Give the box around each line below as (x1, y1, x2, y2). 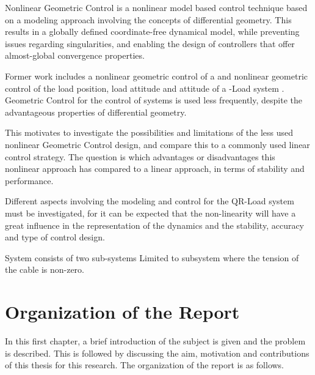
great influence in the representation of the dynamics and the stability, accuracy (5, 218, 305, 231)
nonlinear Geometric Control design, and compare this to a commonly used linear (5, 138, 310, 150)
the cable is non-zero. (5, 263, 84, 276)
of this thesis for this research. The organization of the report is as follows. (5, 358, 284, 371)
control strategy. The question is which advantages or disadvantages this (5, 150, 275, 163)
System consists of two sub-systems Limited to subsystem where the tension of (5, 251, 299, 264)
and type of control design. (5, 231, 105, 243)
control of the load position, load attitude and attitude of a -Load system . (5, 81, 284, 94)
